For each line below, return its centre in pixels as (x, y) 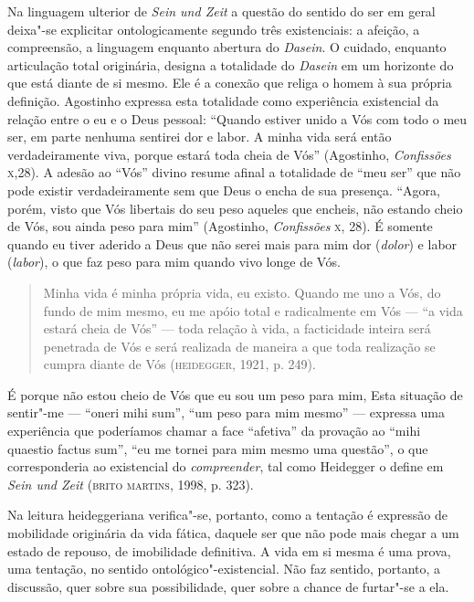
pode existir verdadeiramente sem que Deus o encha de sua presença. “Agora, (224, 190)
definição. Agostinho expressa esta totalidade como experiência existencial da (223, 100)
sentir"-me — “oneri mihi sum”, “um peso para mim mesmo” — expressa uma (226, 412)
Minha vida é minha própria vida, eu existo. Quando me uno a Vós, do (242, 292)
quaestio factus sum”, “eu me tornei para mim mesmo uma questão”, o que (218, 448)
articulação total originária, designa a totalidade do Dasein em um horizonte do (231, 64)
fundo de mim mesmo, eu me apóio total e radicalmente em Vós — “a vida (253, 310)
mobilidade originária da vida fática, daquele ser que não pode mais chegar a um (233, 533)
